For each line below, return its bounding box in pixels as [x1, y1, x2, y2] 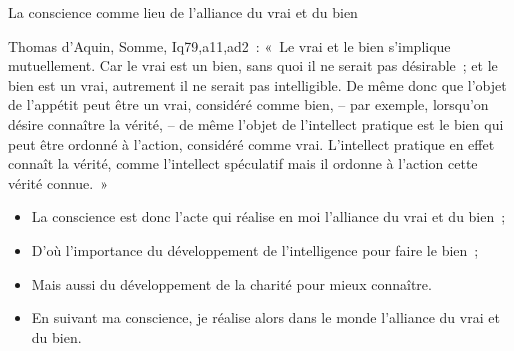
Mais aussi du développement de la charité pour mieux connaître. [31, 273, 432, 294]
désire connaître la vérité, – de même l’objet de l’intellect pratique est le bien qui [8, 113, 504, 134]
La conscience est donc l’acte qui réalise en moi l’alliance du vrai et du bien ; [31, 206, 506, 227]
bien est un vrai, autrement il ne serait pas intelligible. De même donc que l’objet [8, 74, 507, 95]
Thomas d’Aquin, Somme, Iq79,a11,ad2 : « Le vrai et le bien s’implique [8, 35, 451, 56]
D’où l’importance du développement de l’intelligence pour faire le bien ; [31, 239, 479, 260]
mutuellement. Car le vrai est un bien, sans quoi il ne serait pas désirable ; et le [8, 55, 498, 76]
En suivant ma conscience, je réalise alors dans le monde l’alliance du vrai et [31, 307, 500, 328]
